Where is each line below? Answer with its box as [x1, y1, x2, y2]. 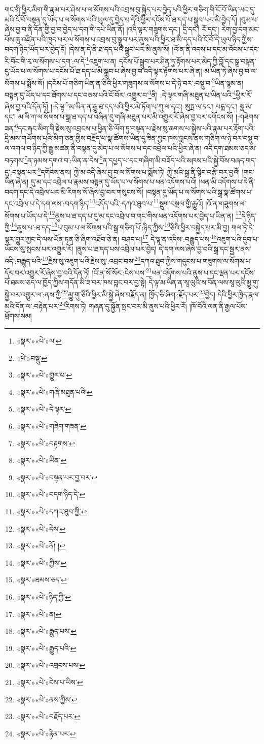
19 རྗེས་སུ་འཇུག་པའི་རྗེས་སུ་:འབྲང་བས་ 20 [42, 254, 141, 266]
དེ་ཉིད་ [241, 210, 257, 221]
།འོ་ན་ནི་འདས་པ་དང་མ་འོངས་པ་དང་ [172, 44, 259, 54]
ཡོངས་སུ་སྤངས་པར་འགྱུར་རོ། [5, 243, 73, 254]
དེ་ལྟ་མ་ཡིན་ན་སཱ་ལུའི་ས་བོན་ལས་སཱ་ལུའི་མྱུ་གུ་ [148, 277, 259, 288]
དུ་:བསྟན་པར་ [5, 166, 38, 177]
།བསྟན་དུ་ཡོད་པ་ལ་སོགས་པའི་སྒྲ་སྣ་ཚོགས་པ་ [145, 186, 253, 197]
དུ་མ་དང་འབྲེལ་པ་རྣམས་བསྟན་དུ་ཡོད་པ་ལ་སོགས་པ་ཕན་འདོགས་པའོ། [30, 176, 197, 187]
